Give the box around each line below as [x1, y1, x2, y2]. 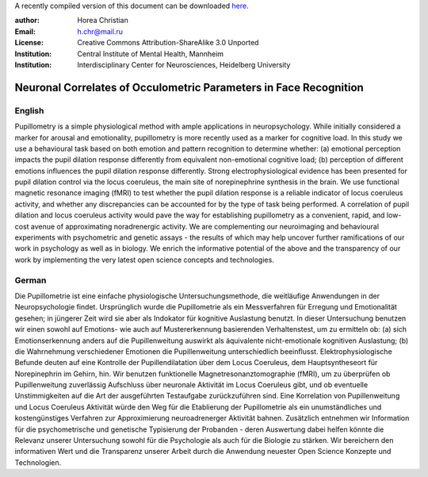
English [14, 105, 44, 116]
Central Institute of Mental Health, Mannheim [77, 48, 224, 59]
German [14, 275, 47, 286]
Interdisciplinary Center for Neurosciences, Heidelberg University [77, 60, 291, 69]
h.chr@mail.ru [77, 26, 123, 36]
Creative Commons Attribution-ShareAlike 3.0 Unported [77, 38, 259, 48]
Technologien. [14, 457, 62, 467]
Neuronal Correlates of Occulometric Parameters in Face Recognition [14, 80, 364, 94]
